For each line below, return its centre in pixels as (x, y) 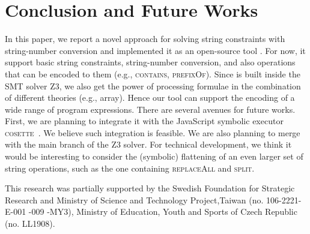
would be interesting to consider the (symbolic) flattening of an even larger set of (154, 156)
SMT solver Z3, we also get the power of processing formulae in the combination (153, 85)
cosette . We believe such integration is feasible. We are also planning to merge (153, 132)
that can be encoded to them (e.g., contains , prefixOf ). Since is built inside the (153, 73)
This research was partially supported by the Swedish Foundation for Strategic (150, 188)
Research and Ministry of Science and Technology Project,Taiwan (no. (134, 199)
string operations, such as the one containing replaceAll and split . (130, 168)
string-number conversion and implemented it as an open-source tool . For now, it (155, 50)
